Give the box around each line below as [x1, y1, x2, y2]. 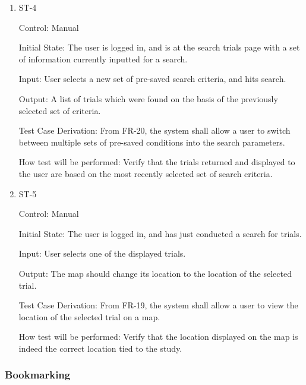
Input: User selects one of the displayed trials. [18, 247, 186, 260]
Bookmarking [5, 367, 71, 382]
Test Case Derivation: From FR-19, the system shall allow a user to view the [18, 299, 298, 311]
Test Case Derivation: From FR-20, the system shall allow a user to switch [18, 124, 291, 137]
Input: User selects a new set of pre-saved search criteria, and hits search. [18, 72, 286, 85]
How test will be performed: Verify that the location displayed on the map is [18, 330, 298, 343]
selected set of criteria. [18, 104, 101, 116]
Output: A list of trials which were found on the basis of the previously [18, 92, 278, 105]
